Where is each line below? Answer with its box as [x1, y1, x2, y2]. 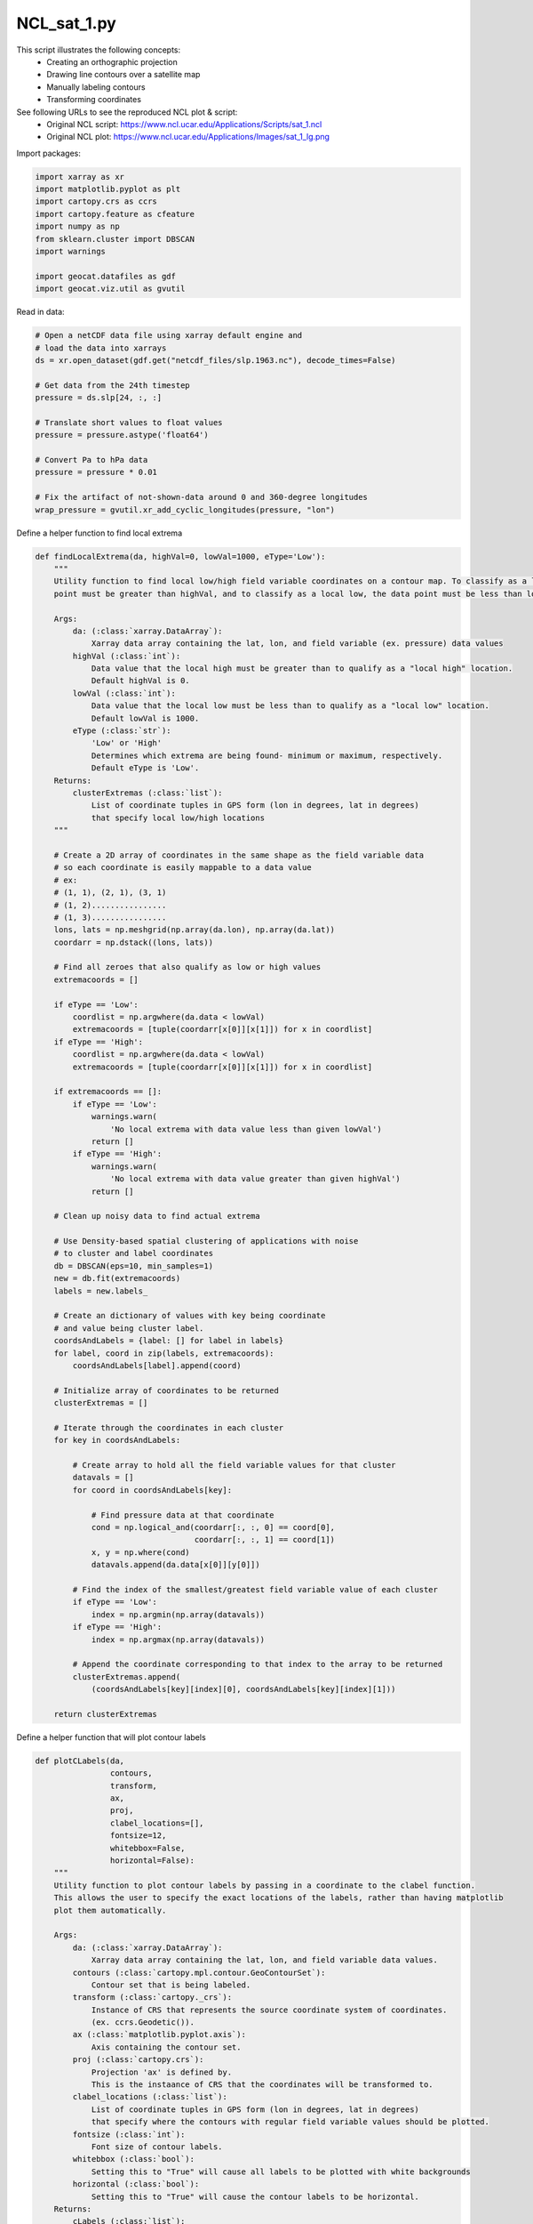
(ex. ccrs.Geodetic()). [91, 2018, 195, 2027]
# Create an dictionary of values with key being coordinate [53, 1310, 326, 1321]
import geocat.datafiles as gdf [35, 271, 177, 281]
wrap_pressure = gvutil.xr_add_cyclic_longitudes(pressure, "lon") [35, 504, 336, 515]
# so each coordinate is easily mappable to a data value [53, 863, 312, 873]
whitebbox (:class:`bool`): [72, 2154, 195, 2164]
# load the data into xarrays [35, 342, 167, 353]
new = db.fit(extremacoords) [53, 1273, 181, 1284]
